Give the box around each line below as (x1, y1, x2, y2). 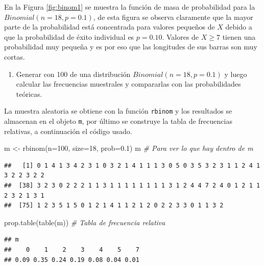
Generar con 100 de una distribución (16, 68, 131, 79)
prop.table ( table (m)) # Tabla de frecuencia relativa (4, 217, 165, 227)
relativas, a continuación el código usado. (4, 125, 132, 136)
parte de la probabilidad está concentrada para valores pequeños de (4, 21, 215, 32)
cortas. (4, 51, 25, 62)
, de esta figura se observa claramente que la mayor (93, 11, 253, 22)
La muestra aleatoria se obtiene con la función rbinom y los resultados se (4, 105, 232, 116)
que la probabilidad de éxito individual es (4, 31, 134, 42)
